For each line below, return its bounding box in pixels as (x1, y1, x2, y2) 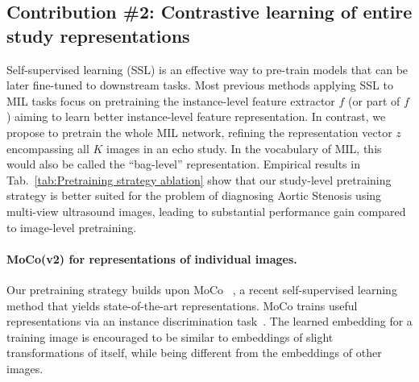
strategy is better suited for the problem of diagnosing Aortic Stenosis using (6, 187, 382, 204)
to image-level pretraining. (6, 218, 137, 235)
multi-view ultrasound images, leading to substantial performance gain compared (6, 202, 406, 219)
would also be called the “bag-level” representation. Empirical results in (6, 156, 360, 172)
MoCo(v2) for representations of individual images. (6, 250, 297, 267)
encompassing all (6, 139, 89, 156)
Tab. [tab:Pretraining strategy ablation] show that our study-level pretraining (6, 171, 392, 188)
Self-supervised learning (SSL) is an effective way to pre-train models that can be (6, 60, 409, 77)
